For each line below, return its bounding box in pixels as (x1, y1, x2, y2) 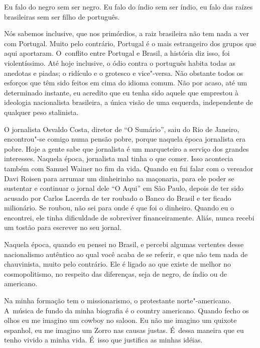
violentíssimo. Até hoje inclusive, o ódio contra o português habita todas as (4, 57, 235, 68)
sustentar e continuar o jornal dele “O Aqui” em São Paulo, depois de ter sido (4, 183, 244, 193)
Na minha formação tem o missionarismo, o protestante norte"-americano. (4, 295, 231, 306)
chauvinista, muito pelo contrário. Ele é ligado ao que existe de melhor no (4, 259, 231, 269)
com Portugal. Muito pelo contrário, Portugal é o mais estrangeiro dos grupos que (4, 38, 256, 48)
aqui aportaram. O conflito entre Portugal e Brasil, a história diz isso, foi (4, 48, 230, 58)
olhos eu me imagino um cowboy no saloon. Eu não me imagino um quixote (4, 315, 237, 325)
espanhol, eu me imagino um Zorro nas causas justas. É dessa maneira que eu (4, 324, 244, 335)
